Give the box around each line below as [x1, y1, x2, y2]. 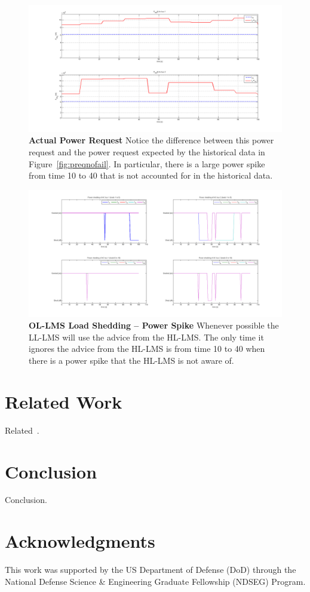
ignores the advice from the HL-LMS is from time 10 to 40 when [29, 342, 265, 355]
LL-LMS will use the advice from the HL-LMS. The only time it [29, 330, 264, 343]
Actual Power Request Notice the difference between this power [29, 134, 274, 146]
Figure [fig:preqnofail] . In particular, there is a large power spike [29, 157, 265, 170]
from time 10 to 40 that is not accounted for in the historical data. [29, 169, 273, 182]
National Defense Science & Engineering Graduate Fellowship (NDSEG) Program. [5, 575, 306, 587]
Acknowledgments [5, 529, 155, 553]
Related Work [5, 389, 122, 413]
